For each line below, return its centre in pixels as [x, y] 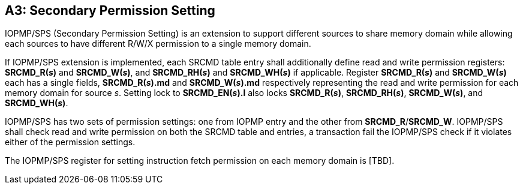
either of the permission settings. [70, 142]
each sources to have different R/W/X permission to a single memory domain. [158, 44]
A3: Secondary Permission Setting [110, 10]
